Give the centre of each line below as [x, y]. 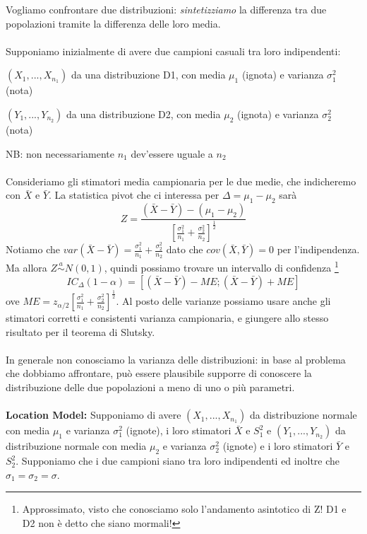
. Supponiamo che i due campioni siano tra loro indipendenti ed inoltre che [178, 461]
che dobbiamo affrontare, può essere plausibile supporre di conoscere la [159, 373]
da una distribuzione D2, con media [144, 114]
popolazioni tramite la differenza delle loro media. [113, 23]
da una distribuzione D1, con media [148, 75]
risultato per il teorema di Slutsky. [80, 331]
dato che [185, 249]
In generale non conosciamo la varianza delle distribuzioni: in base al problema [176, 359]
